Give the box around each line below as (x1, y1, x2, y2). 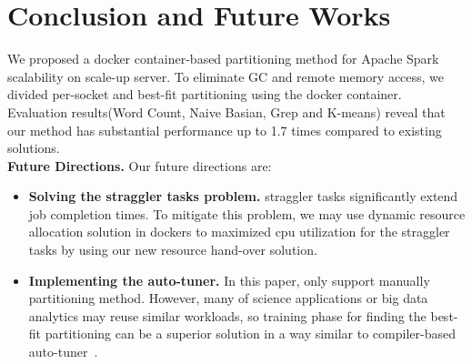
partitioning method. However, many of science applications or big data (28, 288, 428, 308)
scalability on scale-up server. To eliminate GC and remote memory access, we (7, 66, 445, 86)
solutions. (7, 138, 60, 157)
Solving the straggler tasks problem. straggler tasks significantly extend (28, 187, 458, 206)
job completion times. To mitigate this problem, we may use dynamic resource (28, 204, 466, 223)
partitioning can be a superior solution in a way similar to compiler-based (45, 324, 456, 343)
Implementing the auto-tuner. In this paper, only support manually (28, 270, 430, 289)
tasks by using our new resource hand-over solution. (28, 240, 317, 259)
